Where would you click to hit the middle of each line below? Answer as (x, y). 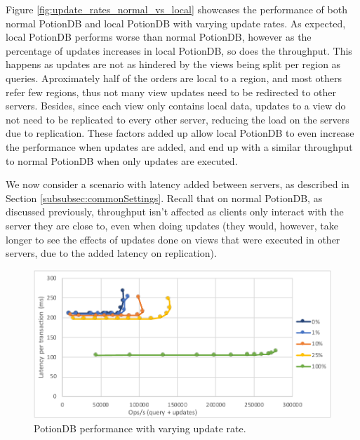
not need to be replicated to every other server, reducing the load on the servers (178, 119)
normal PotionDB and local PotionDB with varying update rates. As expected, (176, 23)
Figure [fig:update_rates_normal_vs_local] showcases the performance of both (176, 9)
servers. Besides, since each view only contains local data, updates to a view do (176, 106)
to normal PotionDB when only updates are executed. (122, 160)
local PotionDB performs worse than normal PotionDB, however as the (159, 37)
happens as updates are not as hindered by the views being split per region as (173, 64)
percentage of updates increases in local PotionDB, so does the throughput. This (179, 50)
